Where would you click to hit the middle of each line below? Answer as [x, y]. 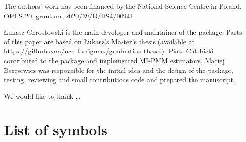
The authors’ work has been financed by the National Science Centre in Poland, [123, 6]
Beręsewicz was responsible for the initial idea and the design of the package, [119, 70]
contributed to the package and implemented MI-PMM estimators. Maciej [114, 60]
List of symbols [56, 129]
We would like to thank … [42, 96]
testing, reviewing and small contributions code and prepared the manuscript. [120, 80]
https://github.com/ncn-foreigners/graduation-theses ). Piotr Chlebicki [109, 51]
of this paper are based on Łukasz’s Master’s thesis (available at [99, 41]
